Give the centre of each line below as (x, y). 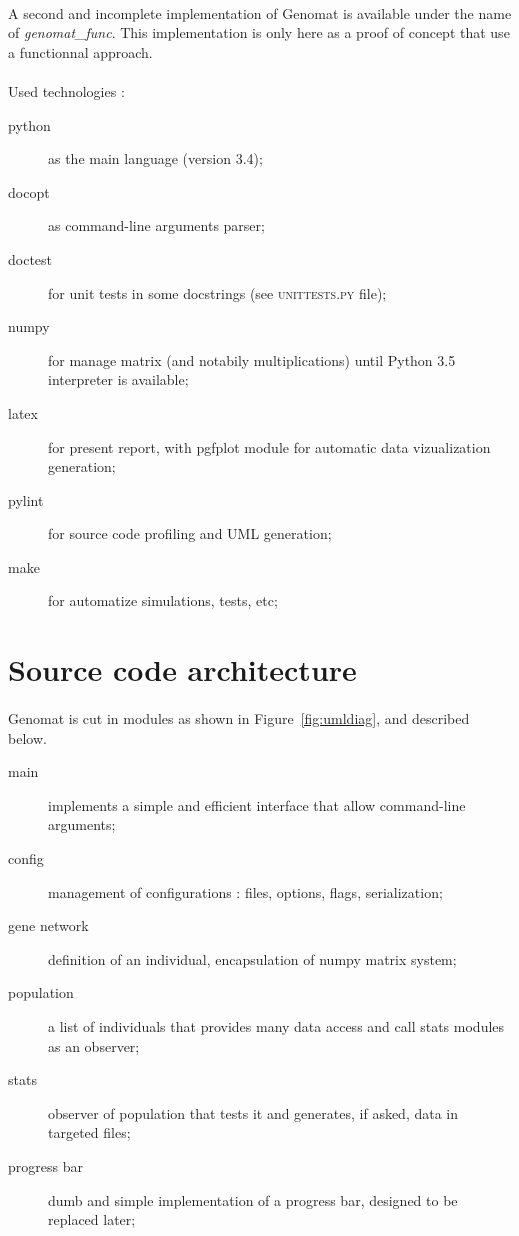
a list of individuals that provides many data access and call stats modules (276, 1025)
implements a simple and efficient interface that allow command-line (257, 804)
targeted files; (89, 1132)
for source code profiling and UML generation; (190, 533)
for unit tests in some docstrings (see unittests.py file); (217, 292)
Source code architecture (182, 669)
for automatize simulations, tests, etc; (163, 600)
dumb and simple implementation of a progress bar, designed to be (253, 1199)
